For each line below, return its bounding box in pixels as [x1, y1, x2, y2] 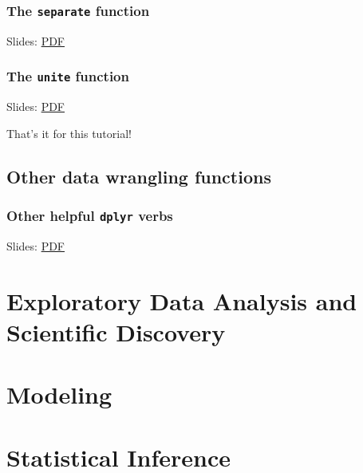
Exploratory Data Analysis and [6, 284, 357, 317]
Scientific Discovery [6, 315, 226, 348]
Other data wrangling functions [6, 164, 271, 188]
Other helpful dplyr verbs [6, 206, 173, 226]
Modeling [6, 378, 112, 411]
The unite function [6, 66, 129, 86]
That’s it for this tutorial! [6, 124, 132, 141]
